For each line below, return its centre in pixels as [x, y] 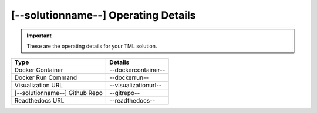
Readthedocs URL [39, 101]
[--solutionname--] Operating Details [103, 15]
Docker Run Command [46, 77]
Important [39, 36]
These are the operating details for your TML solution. [92, 46]
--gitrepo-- [125, 93]
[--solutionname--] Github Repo [58, 93]
